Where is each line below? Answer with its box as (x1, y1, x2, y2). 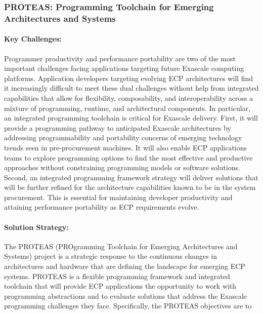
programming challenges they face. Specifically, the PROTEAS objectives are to (4, 300, 252, 311)
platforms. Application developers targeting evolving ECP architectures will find (4, 72, 253, 83)
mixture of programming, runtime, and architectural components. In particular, (4, 102, 250, 113)
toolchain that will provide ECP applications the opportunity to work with (4, 281, 237, 291)
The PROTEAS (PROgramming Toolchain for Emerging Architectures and (4, 241, 238, 251)
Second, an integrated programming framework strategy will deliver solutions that (4, 172, 258, 182)
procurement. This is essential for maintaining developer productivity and (4, 191, 233, 202)
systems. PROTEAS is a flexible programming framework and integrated (4, 270, 230, 281)
